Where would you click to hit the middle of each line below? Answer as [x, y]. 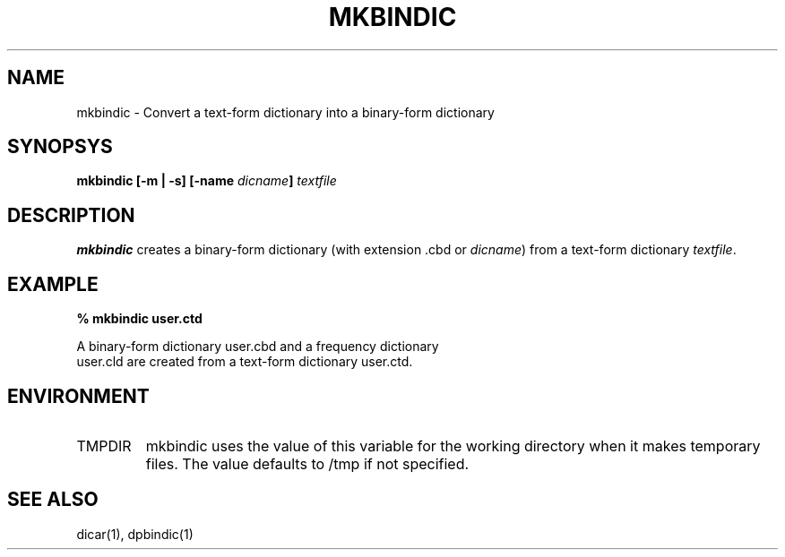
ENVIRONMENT [78, 396]
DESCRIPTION [71, 215]
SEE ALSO [53, 500]
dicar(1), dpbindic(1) [135, 534]
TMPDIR [104, 446]
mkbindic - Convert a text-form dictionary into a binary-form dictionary [285, 112]
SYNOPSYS [60, 147]
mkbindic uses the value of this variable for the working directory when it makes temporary [453, 446]
